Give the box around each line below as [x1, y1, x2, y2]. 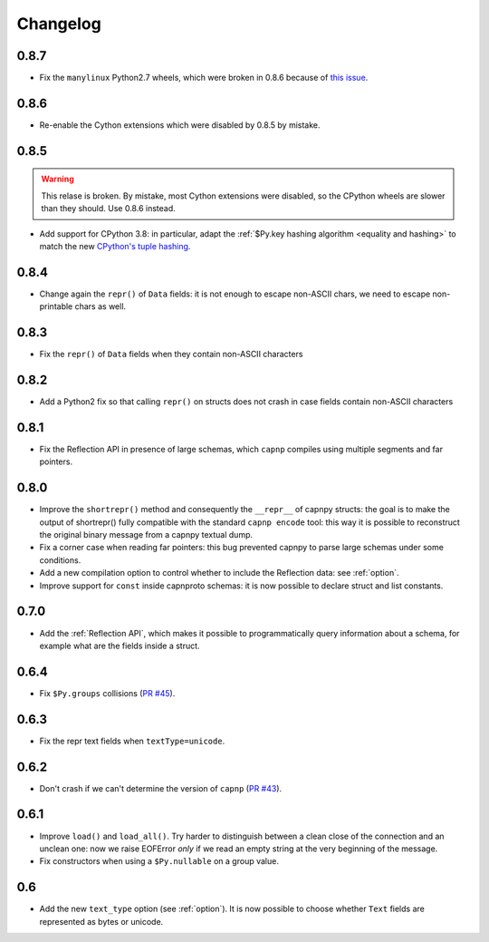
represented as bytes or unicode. [39, 916, 164, 927]
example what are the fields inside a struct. [39, 640, 200, 651]
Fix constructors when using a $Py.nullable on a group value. [39, 856, 280, 867]
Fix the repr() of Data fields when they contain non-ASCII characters [39, 349, 303, 360]
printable [39, 301, 73, 312]
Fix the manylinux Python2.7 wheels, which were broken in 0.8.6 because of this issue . [39, 73, 369, 83]
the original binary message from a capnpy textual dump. [39, 529, 254, 540]
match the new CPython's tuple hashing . [39, 240, 191, 251]
